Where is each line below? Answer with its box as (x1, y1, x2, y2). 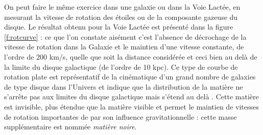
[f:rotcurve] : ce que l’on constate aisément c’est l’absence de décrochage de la (4, 31, 247, 42)
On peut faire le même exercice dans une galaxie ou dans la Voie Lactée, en (4, 2, 241, 12)
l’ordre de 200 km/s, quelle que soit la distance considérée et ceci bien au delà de (4, 51, 257, 62)
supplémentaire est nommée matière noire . (4, 121, 137, 132)
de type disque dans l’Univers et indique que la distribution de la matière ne (4, 81, 243, 92)
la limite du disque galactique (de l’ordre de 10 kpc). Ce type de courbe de (4, 61, 238, 72)
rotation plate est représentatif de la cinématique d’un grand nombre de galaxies (4, 71, 256, 82)
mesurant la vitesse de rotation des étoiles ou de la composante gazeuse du (4, 11, 238, 22)
